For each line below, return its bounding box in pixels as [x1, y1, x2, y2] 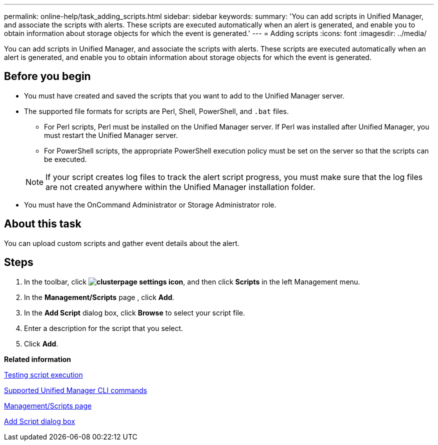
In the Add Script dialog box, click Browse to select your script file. [24, 308, 245, 317]
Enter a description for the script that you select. [24, 323, 183, 332]
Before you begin [4, 70, 91, 83]
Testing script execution [4, 370, 83, 379]
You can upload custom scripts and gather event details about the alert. [4, 238, 239, 247]
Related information [4, 354, 71, 363]
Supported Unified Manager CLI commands [4, 385, 147, 394]
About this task [4, 217, 81, 230]
